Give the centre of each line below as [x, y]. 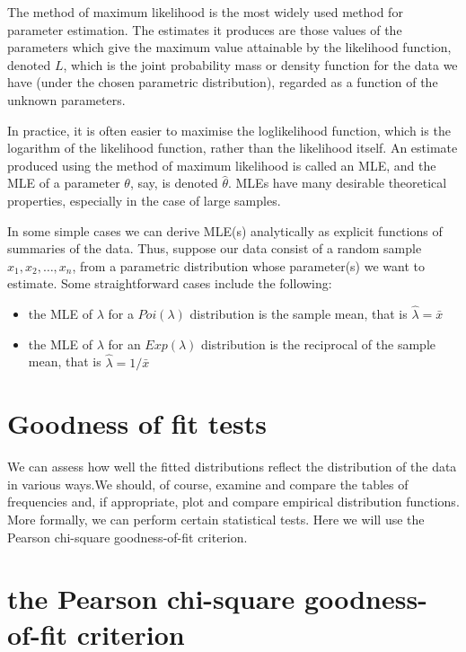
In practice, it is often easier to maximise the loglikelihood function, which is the [229, 130]
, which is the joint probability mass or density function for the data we [260, 64]
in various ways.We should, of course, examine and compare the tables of [208, 484]
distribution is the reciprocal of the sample [318, 344]
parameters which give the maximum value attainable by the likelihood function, [229, 47]
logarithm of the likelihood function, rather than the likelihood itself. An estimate [233, 148]
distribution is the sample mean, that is [299, 314]
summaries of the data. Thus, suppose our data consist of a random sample [215, 248]
